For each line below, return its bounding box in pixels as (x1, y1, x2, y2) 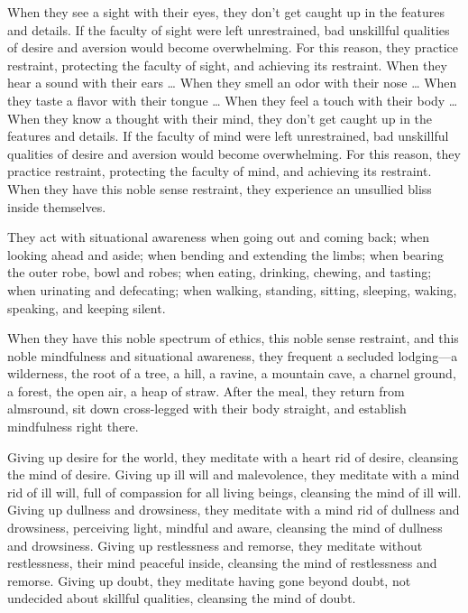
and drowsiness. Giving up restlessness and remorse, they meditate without (7, 535, 423, 554)
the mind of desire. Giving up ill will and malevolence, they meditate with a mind (7, 465, 460, 484)
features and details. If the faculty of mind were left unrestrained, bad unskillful (7, 126, 449, 145)
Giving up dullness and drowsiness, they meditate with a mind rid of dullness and (7, 500, 460, 519)
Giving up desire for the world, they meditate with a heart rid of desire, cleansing (7, 447, 459, 466)
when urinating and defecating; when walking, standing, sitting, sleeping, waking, (7, 280, 457, 299)
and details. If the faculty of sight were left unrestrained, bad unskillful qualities (7, 20, 450, 39)
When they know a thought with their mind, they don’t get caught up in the (7, 108, 433, 127)
